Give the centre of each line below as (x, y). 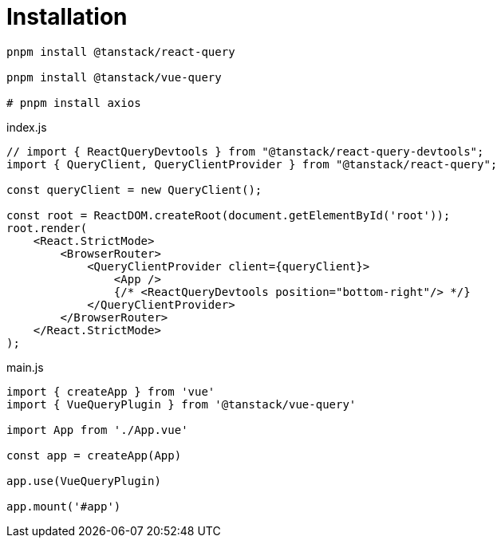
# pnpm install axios (74, 102)
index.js (27, 127)
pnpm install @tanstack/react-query (121, 51)
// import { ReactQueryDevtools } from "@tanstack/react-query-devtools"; (245, 151)
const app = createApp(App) (94, 455)
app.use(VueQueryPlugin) (84, 481)
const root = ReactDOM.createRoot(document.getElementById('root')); (229, 215)
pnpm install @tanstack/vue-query (114, 77)
